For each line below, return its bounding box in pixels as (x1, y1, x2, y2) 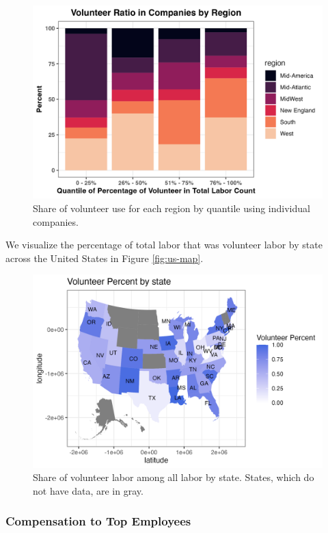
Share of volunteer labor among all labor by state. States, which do (33, 470, 314, 484)
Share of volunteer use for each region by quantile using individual (33, 200, 310, 215)
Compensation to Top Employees (5, 512, 191, 530)
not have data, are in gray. (33, 483, 143, 497)
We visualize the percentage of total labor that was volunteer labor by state (5, 237, 323, 252)
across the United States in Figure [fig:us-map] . (5, 250, 204, 265)
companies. (33, 214, 79, 229)
